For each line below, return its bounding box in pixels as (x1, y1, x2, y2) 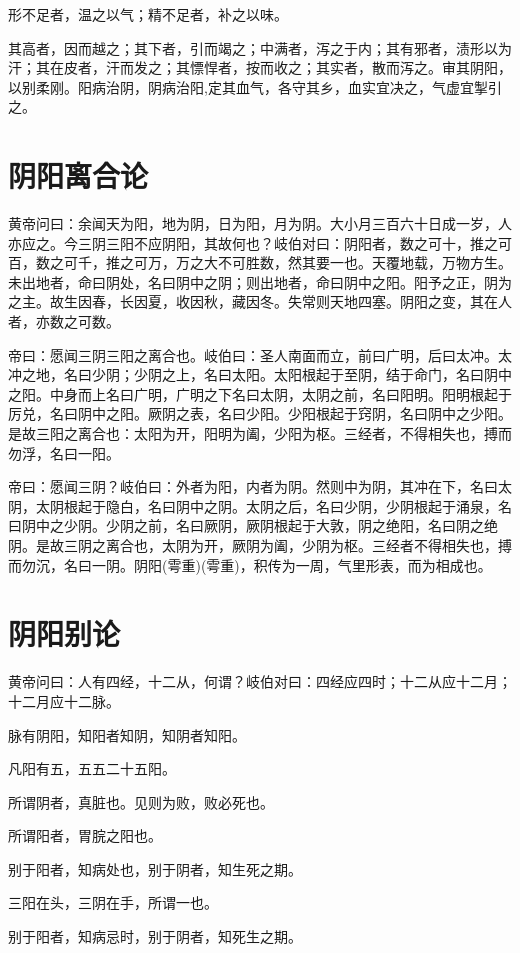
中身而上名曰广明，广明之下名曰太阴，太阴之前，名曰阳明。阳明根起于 (49, 383, 512, 404)
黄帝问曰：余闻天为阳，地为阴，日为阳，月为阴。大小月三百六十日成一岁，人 (8, 213, 512, 234)
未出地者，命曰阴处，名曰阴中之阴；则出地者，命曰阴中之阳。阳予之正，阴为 (8, 271, 512, 292)
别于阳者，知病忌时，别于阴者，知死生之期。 (8, 926, 302, 947)
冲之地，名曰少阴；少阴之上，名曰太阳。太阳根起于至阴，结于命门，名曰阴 (8, 364, 498, 385)
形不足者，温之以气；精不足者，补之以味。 (8, 4, 288, 24)
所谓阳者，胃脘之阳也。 (8, 825, 162, 846)
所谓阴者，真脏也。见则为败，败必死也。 (8, 791, 274, 812)
